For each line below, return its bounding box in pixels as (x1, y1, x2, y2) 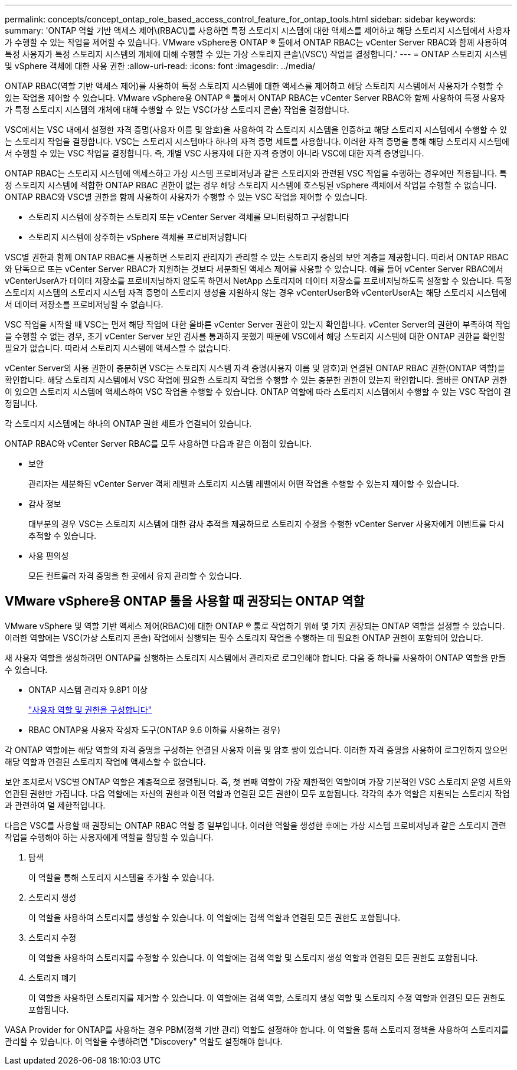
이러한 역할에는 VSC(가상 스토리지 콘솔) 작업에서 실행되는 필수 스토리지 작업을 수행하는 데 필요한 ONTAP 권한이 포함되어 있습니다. (5, 632, 483, 643)
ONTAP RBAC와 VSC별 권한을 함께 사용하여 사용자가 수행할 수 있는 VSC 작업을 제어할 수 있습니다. (5, 192, 368, 202)
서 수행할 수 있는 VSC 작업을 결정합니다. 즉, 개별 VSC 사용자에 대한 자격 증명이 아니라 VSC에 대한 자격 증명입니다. (5, 148, 424, 158)
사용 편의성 (28, 551, 69, 561)
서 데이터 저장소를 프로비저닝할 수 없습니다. (5, 299, 163, 309)
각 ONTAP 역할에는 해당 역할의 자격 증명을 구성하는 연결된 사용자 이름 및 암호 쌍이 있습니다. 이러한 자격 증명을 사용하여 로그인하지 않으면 (5, 744, 508, 755)
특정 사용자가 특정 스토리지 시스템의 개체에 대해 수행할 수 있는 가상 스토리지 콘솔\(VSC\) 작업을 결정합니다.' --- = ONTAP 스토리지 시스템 (5, 49, 508, 59)
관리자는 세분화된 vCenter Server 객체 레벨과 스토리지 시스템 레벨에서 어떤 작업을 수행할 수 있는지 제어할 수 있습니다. (28, 479, 459, 489)
